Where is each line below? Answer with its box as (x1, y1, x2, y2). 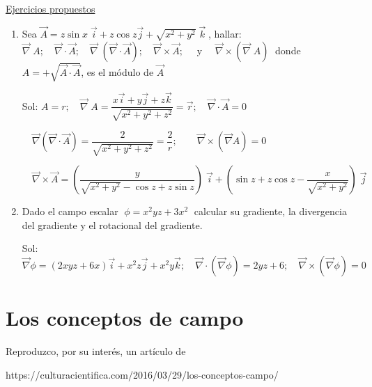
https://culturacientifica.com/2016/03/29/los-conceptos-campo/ (6, 367, 279, 381)
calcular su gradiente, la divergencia (194, 204, 347, 219)
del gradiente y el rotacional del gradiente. (22, 217, 203, 232)
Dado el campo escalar (22, 204, 118, 219)
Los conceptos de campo (6, 303, 244, 332)
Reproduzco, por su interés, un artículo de (6, 344, 186, 358)
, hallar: (208, 26, 242, 40)
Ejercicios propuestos (6, 1, 95, 15)
